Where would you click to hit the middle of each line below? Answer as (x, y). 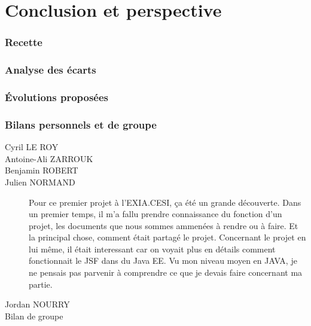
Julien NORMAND (40, 182)
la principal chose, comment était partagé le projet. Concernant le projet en (167, 237)
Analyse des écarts (51, 70)
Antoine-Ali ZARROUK (49, 158)
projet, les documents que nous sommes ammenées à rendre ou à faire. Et (164, 225)
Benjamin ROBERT (42, 170)
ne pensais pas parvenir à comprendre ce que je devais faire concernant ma (166, 272)
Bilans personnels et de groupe (81, 124)
